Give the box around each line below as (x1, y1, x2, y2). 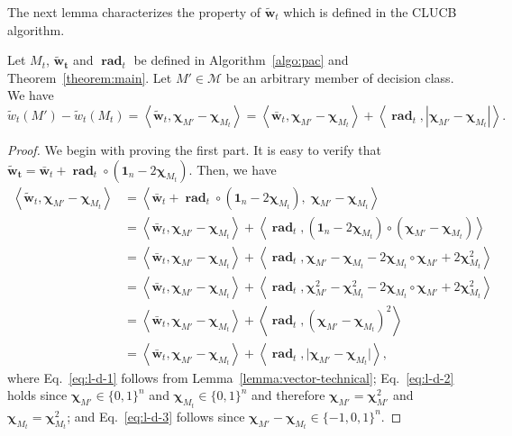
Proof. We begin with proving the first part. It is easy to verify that (7, 140, 381, 159)
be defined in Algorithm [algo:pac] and (133, 50, 349, 69)
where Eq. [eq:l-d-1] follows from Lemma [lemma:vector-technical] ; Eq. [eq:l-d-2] (7, 368, 454, 386)
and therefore (251, 386, 325, 404)
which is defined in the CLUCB (283, 3, 457, 21)
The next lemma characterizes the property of (7, 3, 261, 21)
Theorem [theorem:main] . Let (7, 68, 172, 86)
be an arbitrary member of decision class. (225, 68, 454, 86)
